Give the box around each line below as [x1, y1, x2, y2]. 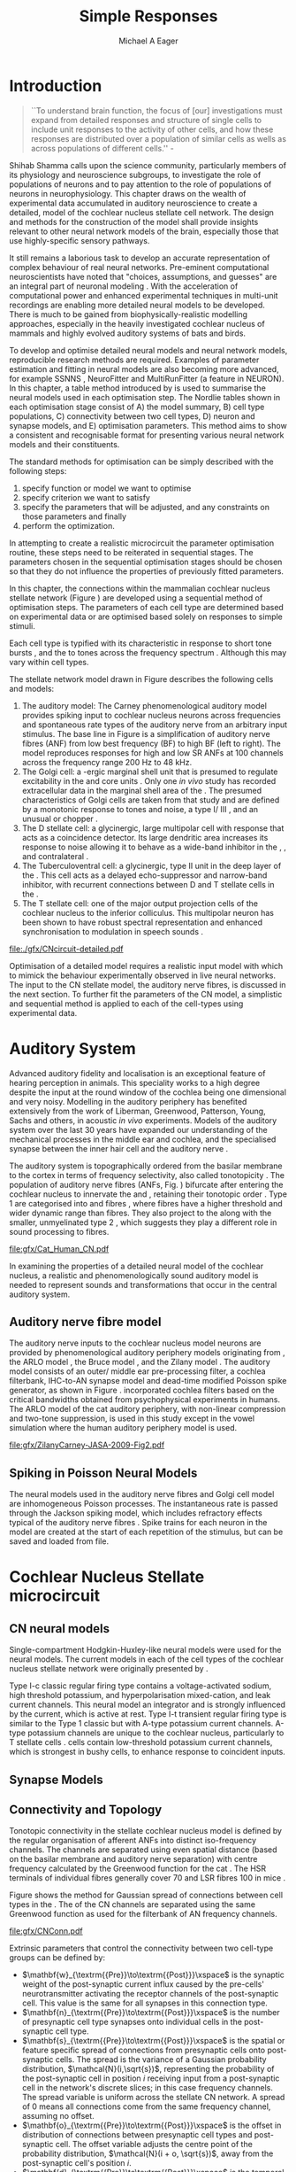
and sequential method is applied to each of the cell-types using [9, 998, 244, 1009]
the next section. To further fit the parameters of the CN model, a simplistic [9, 989, 283, 999]
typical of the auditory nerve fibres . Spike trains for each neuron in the [9, 1517, 268, 1528]
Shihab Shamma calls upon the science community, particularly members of [9, 159, 287, 170]
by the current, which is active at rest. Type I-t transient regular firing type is [9, 1709, 287, 1719]
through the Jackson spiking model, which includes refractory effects [9, 1508, 262, 1518]
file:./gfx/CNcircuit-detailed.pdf [9, 943, 124, 954]
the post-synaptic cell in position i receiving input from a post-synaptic [21, 2073, 280, 2083]
